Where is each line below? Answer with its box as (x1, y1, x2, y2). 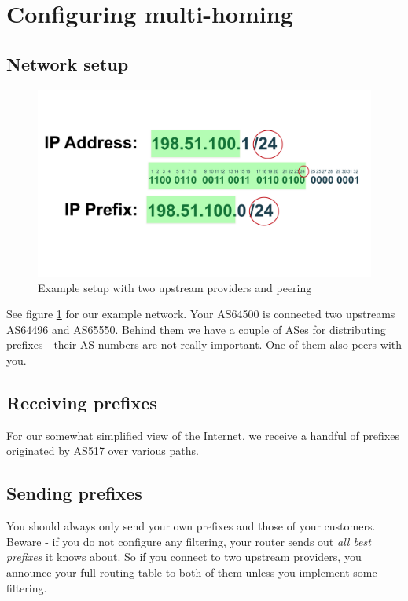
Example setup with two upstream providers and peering (38, 279, 312, 295)
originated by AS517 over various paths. (6, 442, 199, 459)
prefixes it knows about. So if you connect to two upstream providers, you (6, 548, 362, 565)
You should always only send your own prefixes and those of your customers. (6, 518, 376, 534)
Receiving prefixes (6, 390, 157, 415)
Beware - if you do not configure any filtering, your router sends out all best (6, 533, 371, 549)
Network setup (6, 51, 129, 75)
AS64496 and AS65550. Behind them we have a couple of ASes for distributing (6, 321, 386, 337)
